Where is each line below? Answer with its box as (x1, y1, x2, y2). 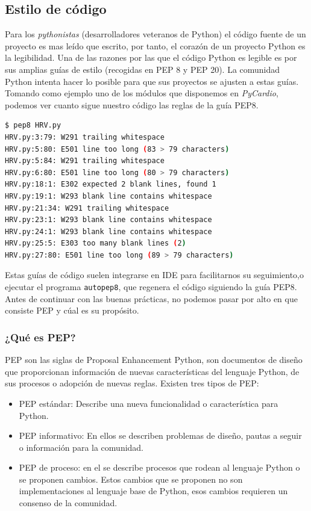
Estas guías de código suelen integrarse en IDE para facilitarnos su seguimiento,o (5, 268, 304, 281)
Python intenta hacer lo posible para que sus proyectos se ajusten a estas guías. (5, 75, 299, 87)
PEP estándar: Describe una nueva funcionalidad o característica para (19, 397, 278, 409)
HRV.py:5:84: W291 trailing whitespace (5, 156, 165, 166)
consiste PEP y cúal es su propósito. (5, 304, 139, 317)
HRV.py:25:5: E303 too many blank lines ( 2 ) (5, 239, 186, 248)
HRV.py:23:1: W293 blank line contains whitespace (5, 215, 212, 225)
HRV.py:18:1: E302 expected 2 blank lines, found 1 (5, 180, 216, 189)
